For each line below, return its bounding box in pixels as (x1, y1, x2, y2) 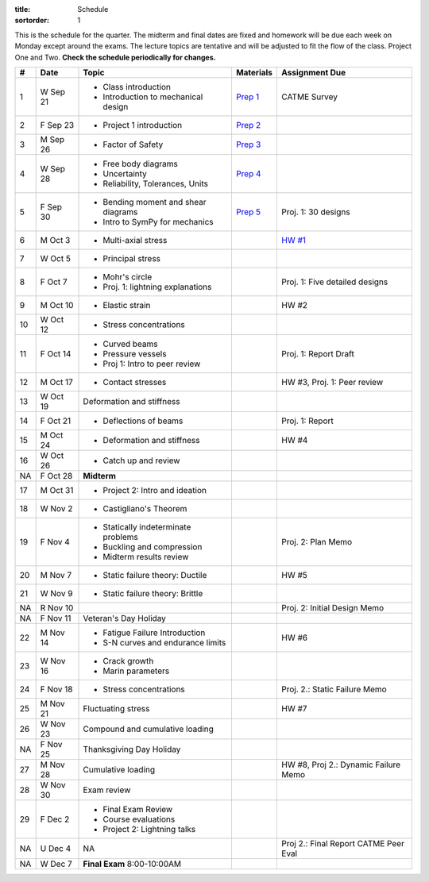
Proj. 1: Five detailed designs (281, 276, 388, 287)
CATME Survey (281, 91, 338, 102)
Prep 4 (235, 168, 261, 179)
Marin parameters (102, 665, 170, 676)
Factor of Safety (102, 139, 164, 150)
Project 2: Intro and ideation (102, 484, 207, 495)
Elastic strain (102, 299, 151, 310)
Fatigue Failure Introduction (102, 627, 206, 638)
